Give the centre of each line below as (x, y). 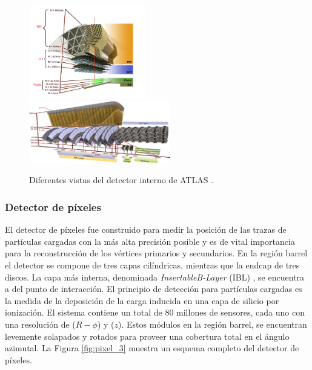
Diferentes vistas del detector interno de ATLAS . (121, 180)
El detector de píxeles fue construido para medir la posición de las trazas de (146, 229)
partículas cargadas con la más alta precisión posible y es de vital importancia (150, 241)
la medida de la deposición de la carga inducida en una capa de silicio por (142, 300)
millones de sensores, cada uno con (241, 312)
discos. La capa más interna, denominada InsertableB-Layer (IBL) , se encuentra (155, 277)
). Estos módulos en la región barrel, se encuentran (213, 324)
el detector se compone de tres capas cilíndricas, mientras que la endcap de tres (152, 265)
